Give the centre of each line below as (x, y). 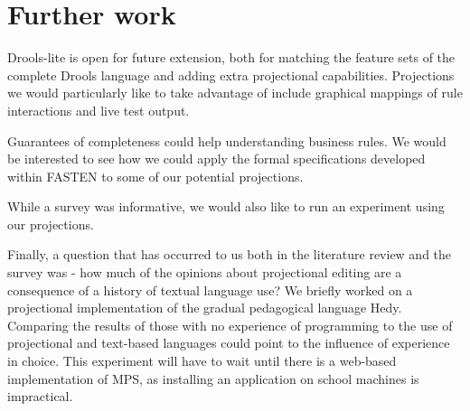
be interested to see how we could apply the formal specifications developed (216, 159)
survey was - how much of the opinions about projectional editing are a (205, 272)
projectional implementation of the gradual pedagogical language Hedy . (205, 308)
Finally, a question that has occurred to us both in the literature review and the (230, 254)
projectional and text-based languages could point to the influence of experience (229, 343)
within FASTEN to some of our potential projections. (155, 176)
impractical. (40, 396)
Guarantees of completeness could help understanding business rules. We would (227, 140)
